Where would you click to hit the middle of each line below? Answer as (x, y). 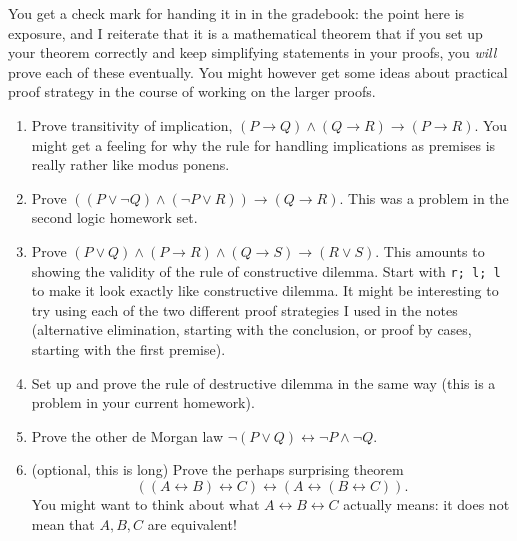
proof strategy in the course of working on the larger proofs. (192, 91)
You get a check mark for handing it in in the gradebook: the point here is (236, 13)
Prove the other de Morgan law (127, 435)
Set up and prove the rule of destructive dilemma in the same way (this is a (263, 382)
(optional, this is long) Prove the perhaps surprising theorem (217, 469)
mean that (63, 523)
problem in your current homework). (143, 402)
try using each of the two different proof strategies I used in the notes (244, 309)
